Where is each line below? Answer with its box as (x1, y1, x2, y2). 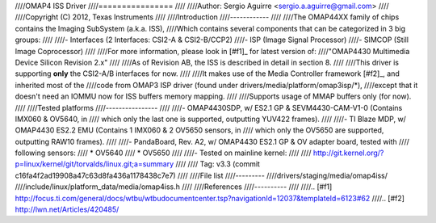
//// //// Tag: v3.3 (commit (175, 159, 260, 169)
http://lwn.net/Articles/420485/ (15, 204, 119, 214)
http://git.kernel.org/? (312, 148, 384, 158)
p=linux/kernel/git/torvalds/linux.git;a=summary (15, 159, 174, 169)
